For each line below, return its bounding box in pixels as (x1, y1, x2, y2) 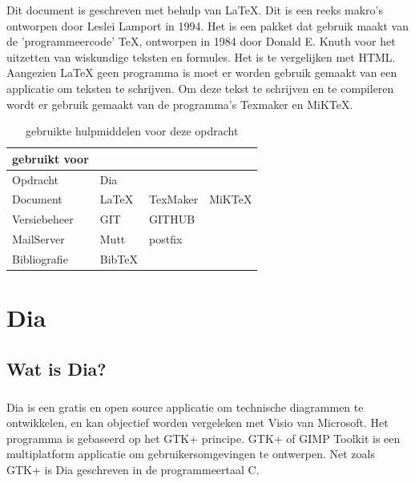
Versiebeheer (12, 211, 74, 227)
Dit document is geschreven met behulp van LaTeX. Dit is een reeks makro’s (6, 2, 384, 18)
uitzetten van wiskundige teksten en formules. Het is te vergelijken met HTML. (6, 48, 396, 65)
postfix (149, 231, 183, 248)
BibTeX (99, 250, 139, 267)
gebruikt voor (12, 150, 89, 167)
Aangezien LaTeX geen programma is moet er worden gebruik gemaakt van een (6, 64, 397, 81)
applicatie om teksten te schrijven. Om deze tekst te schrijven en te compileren (6, 79, 394, 96)
